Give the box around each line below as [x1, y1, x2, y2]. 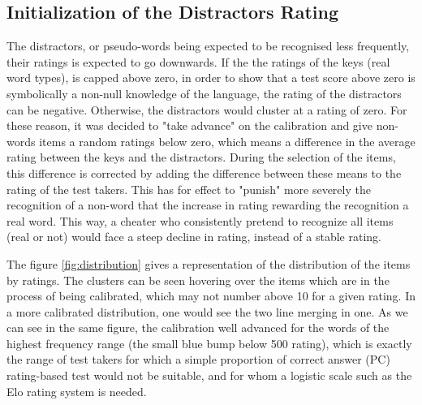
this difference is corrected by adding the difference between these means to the [6, 164, 402, 181]
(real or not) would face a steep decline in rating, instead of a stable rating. [6, 228, 381, 245]
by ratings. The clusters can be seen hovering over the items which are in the [6, 271, 390, 288]
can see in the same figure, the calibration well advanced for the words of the [6, 319, 390, 336]
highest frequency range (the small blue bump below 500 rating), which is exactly [6, 334, 412, 351]
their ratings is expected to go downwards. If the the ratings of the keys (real [6, 53, 390, 70]
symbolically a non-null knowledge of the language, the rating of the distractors [6, 84, 402, 101]
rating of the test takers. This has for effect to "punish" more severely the [6, 180, 371, 197]
